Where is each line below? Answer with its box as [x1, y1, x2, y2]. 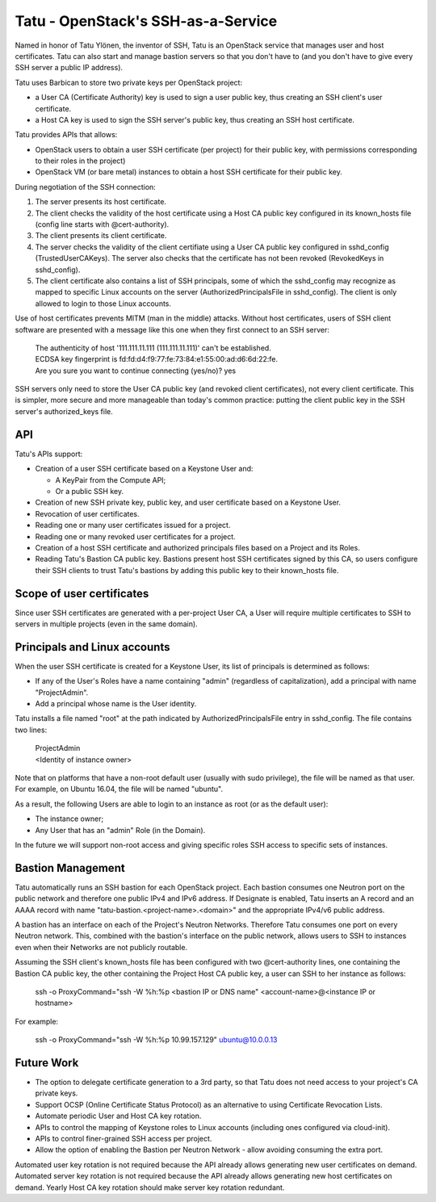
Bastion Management [15, 861, 125, 875]
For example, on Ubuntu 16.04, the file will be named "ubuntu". [15, 784, 224, 794]
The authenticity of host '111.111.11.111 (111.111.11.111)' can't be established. [35, 343, 272, 353]
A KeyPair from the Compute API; [55, 475, 166, 484]
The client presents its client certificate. [35, 231, 167, 241]
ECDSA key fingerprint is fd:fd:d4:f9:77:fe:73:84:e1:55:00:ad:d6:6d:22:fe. [35, 354, 279, 364]
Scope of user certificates [15, 586, 149, 601]
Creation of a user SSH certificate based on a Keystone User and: [35, 464, 254, 474]
